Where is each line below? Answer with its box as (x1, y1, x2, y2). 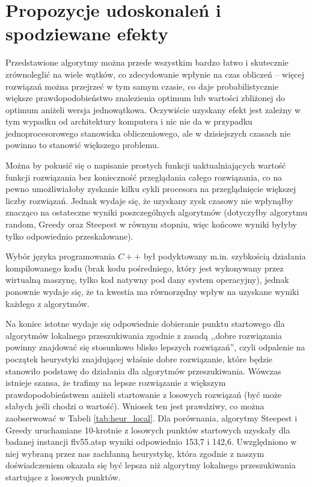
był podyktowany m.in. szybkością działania (143, 250, 306, 262)
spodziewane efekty (5, 21, 168, 46)
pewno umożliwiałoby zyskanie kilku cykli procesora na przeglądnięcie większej (5, 182, 296, 195)
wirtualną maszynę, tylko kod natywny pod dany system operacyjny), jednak (5, 273, 289, 286)
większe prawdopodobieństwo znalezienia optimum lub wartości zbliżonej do (5, 92, 286, 104)
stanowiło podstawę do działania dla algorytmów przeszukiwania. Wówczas (5, 364, 281, 377)
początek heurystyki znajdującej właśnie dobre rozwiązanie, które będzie (5, 352, 273, 365)
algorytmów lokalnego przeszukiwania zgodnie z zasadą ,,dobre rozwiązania (5, 329, 282, 341)
